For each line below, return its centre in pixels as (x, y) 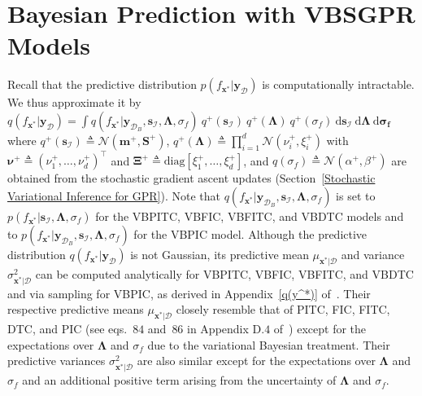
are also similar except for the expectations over (256, 361)
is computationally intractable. (338, 84)
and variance (373, 254)
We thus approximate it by (74, 102)
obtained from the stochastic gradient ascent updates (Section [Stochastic (191, 178)
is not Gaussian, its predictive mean (220, 254)
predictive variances (57, 361)
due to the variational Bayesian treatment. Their (269, 344)
